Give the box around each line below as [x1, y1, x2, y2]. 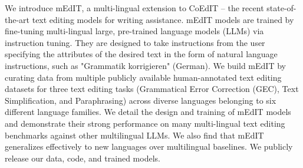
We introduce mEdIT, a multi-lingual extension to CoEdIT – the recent [5, 2, 264, 14]
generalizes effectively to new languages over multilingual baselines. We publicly [5, 140, 293, 153]
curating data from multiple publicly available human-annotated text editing [5, 71, 282, 83]
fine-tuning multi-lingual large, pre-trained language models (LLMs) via [5, 25, 264, 37]
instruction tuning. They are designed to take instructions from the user [5, 36, 265, 48]
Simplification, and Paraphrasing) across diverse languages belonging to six [5, 94, 276, 106]
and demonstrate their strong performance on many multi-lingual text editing [5, 117, 285, 129]
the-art [5, 13, 30, 25]
